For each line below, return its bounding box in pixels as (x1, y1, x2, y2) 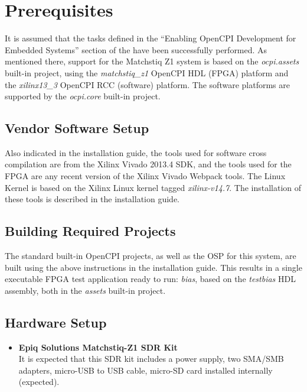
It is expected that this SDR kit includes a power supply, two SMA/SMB (18, 352, 284, 365)
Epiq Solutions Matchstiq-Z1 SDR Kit (18, 341, 178, 353)
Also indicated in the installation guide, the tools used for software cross (5, 146, 267, 158)
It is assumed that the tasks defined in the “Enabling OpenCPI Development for (5, 32, 296, 44)
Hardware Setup (5, 313, 107, 331)
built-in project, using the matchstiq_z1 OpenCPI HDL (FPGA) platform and (5, 66, 289, 79)
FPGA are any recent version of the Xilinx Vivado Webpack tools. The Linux (5, 170, 286, 182)
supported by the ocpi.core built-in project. (5, 90, 161, 102)
